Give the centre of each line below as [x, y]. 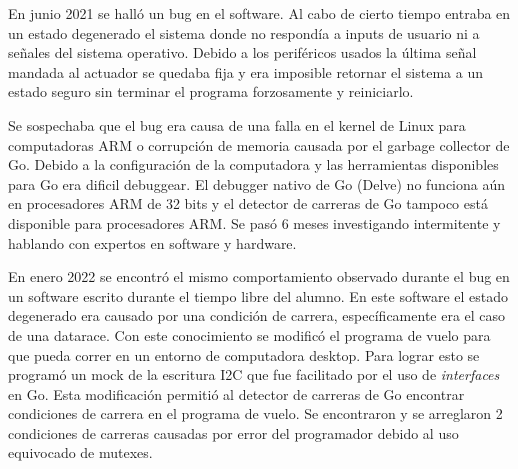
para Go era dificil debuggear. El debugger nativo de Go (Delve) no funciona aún [257, 183]
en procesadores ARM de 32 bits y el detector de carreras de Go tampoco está [248, 203]
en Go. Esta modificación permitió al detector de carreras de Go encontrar [236, 393]
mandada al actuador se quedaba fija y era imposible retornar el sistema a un [245, 71]
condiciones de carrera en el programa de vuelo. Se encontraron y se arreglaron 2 [255, 413]
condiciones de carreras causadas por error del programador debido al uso [233, 432]
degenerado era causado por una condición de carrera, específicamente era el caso [257, 315]
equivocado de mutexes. [80, 452]
